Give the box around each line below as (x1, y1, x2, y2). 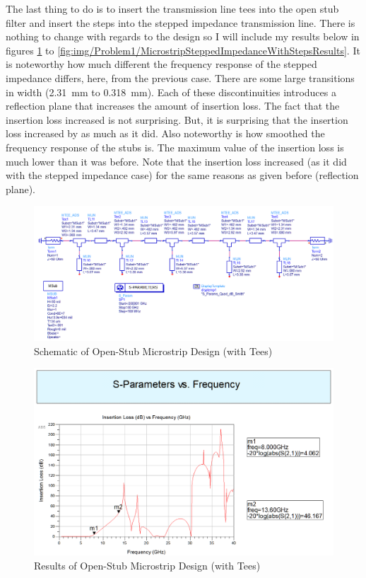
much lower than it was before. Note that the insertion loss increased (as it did (6, 154, 347, 168)
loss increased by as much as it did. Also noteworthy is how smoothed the (6, 126, 325, 141)
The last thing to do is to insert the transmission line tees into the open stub (6, 1, 339, 16)
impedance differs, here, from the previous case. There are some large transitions (6, 70, 355, 85)
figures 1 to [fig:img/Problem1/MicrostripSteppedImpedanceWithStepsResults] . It (6, 42, 360, 57)
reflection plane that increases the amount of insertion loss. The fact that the (6, 98, 340, 113)
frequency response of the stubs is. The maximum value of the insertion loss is (6, 139, 344, 154)
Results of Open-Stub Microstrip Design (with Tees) (34, 557, 261, 572)
